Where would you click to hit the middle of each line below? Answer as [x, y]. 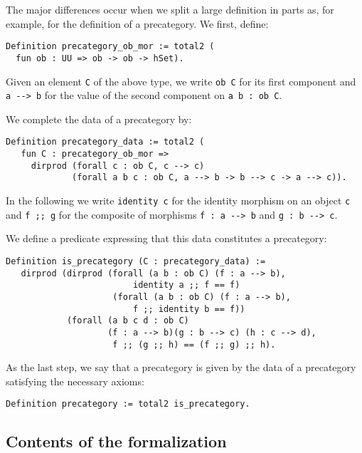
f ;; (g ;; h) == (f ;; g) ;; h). [194, 344]
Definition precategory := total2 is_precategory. [128, 404]
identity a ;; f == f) [186, 285]
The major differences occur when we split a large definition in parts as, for [170, 9]
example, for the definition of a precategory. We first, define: [137, 23]
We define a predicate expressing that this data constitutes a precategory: [166, 238]
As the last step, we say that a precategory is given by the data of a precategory [181, 367]
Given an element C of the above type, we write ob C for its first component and [181, 81]
